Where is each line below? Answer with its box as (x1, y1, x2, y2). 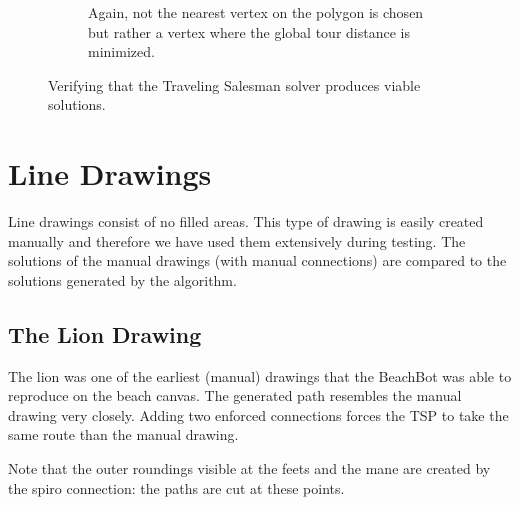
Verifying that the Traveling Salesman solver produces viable (48, 74, 421, 95)
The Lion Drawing (8, 318, 202, 349)
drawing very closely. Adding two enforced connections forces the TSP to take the (8, 404, 509, 425)
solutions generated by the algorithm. (8, 269, 237, 290)
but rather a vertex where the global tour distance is (88, 21, 410, 42)
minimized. (88, 41, 155, 62)
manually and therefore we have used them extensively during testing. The (8, 230, 466, 251)
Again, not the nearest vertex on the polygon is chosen (88, 2, 424, 22)
